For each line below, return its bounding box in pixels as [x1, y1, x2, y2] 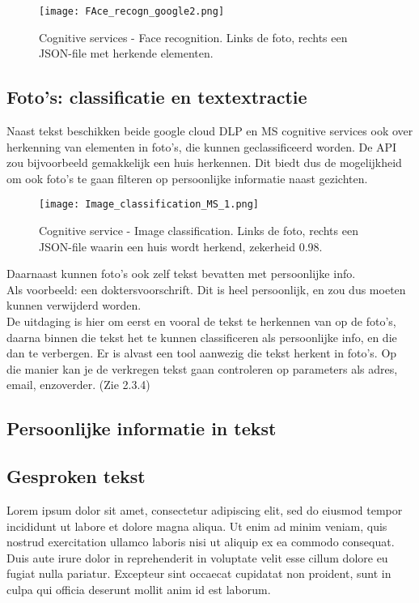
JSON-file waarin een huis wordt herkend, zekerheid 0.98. [39, 237, 323, 254]
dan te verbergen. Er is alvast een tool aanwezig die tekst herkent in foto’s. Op [6, 344, 397, 361]
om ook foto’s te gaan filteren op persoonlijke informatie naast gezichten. [6, 169, 368, 186]
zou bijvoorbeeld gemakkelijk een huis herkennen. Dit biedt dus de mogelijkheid [6, 154, 402, 171]
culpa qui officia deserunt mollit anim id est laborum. [6, 580, 271, 597]
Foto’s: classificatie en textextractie [6, 84, 307, 109]
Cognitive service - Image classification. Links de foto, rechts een [39, 222, 358, 239]
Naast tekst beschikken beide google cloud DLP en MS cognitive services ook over [6, 122, 413, 139]
